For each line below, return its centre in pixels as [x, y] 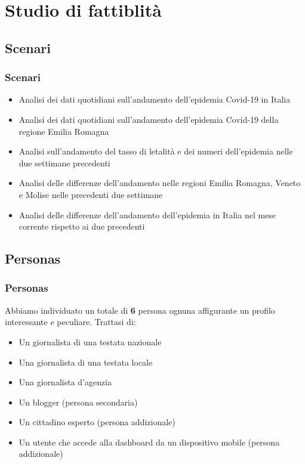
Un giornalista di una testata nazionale [90, 341]
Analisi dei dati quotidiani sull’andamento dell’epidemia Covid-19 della [149, 119]
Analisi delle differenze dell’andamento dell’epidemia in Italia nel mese [147, 214]
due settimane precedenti [64, 163]
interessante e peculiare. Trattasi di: [70, 322]
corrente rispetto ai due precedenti [82, 226]
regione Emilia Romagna [64, 131]
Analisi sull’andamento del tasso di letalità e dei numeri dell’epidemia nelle [156, 151]
